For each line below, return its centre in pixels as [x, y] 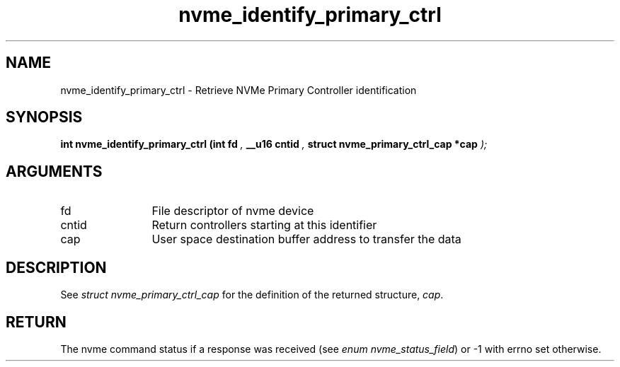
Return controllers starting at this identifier [264, 225]
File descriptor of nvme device [233, 211]
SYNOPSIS [44, 117]
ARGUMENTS [54, 171]
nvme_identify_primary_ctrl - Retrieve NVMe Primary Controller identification [239, 90]
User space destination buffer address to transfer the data [306, 239]
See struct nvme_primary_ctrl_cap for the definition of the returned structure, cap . [252, 295]
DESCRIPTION [56, 267]
